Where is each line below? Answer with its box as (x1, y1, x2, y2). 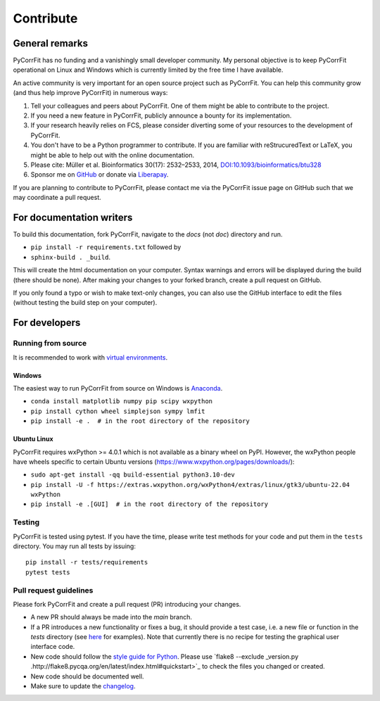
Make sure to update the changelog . (30, 682, 136, 690)
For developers (13, 317, 81, 329)
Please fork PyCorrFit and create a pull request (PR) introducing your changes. (13, 600, 241, 608)
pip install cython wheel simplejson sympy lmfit (30, 407, 205, 415)
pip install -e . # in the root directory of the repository (30, 417, 250, 425)
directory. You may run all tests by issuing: (13, 542, 137, 550)
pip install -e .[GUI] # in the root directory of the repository (30, 500, 269, 508)
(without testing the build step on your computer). (13, 298, 158, 307)
